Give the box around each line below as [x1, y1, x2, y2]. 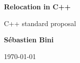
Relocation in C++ [4, 1, 71, 11]
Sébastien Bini [4, 34, 54, 45]
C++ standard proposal [4, 18, 76, 28]
